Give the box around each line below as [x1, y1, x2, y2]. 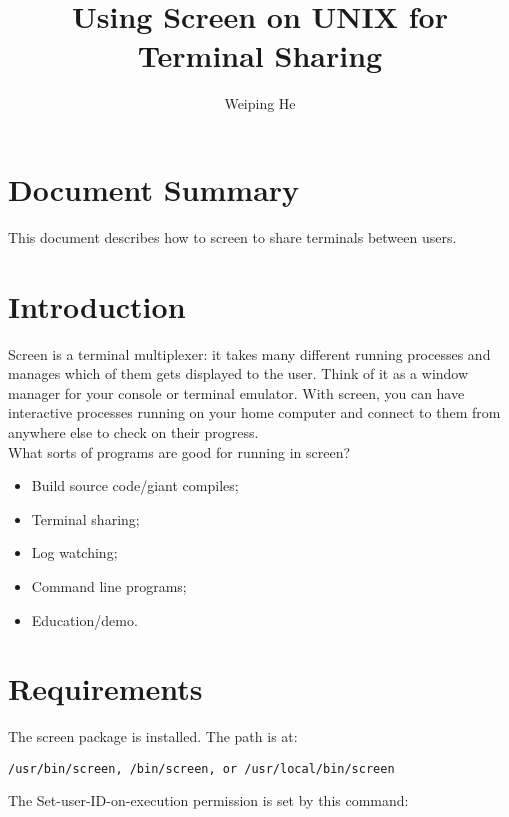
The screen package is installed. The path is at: [8, 726, 298, 747]
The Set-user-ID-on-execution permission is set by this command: [8, 790, 409, 811]
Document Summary [8, 168, 300, 209]
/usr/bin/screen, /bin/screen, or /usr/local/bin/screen [8, 761, 395, 776]
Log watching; [31, 542, 118, 563]
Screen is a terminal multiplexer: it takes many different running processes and [8, 343, 491, 364]
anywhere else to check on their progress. [8, 421, 259, 442]
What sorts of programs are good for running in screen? [8, 441, 351, 462]
